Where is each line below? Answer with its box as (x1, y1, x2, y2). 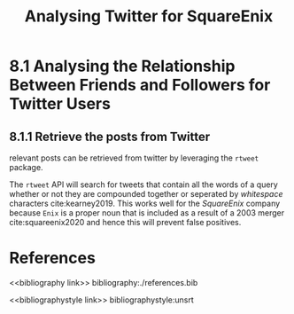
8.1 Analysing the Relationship (9, 56, 236, 76)
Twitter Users (9, 94, 111, 114)
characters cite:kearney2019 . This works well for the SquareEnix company (9, 198, 281, 208)
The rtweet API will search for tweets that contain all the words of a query (9, 179, 279, 190)
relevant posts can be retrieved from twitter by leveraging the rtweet (9, 153, 259, 163)
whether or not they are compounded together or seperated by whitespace (9, 189, 283, 199)
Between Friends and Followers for (9, 75, 271, 95)
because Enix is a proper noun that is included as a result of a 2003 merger (9, 208, 285, 218)
